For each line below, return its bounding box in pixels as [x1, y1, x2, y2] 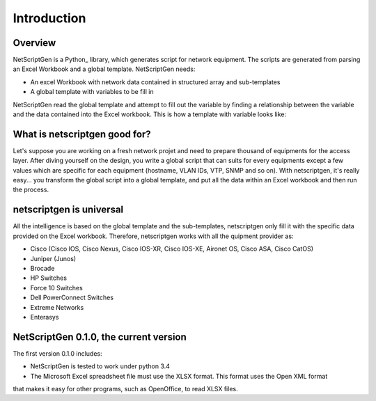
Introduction [13, 10, 86, 26]
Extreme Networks [30, 303, 84, 311]
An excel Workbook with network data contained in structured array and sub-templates [30, 77, 281, 86]
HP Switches [30, 274, 68, 282]
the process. [13, 185, 49, 194]
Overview [13, 37, 56, 49]
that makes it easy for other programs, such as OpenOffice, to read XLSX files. [13, 384, 238, 393]
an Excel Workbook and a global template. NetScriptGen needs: [13, 65, 196, 73]
